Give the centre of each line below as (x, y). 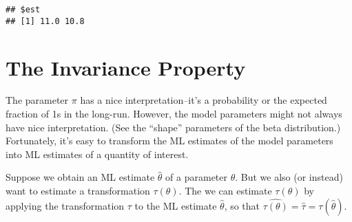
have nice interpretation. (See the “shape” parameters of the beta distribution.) (173, 127)
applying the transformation (65, 205)
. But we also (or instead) (289, 177)
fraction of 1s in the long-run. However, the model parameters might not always (174, 114)
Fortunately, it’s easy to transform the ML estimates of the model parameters (169, 141)
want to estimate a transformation (78, 190)
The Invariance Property (126, 67)
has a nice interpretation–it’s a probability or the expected (204, 100)
